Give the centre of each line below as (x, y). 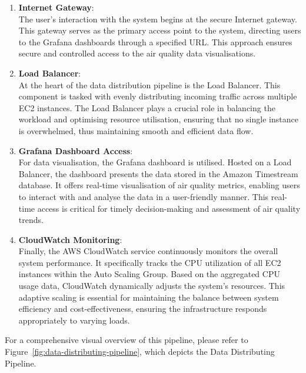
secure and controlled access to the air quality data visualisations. (137, 53)
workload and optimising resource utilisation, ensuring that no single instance (158, 119)
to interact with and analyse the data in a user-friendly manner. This (144, 196)
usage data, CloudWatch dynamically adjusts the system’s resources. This (152, 286)
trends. (31, 220)
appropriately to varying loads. (74, 320)
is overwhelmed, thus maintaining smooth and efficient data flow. (136, 130)
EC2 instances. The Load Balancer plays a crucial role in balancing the (147, 107)
